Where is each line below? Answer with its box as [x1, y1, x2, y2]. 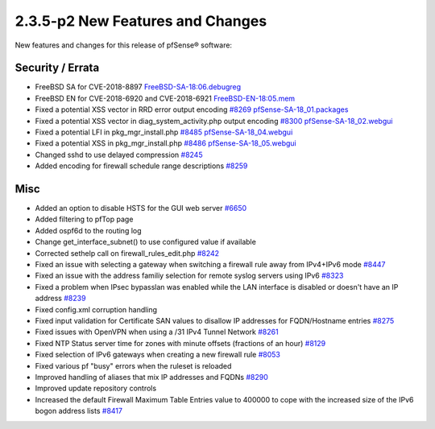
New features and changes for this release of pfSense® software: [14, 40, 233, 50]
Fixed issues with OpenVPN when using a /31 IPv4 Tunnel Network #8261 [35, 327, 279, 337]
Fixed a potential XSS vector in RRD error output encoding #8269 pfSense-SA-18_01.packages [35, 105, 349, 114]
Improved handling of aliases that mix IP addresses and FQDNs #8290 [35, 372, 269, 382]
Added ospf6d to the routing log [35, 225, 142, 235]
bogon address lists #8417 [35, 406, 122, 416]
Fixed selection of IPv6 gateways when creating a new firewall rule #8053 [35, 350, 281, 360]
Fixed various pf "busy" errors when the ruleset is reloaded [35, 361, 232, 370]
